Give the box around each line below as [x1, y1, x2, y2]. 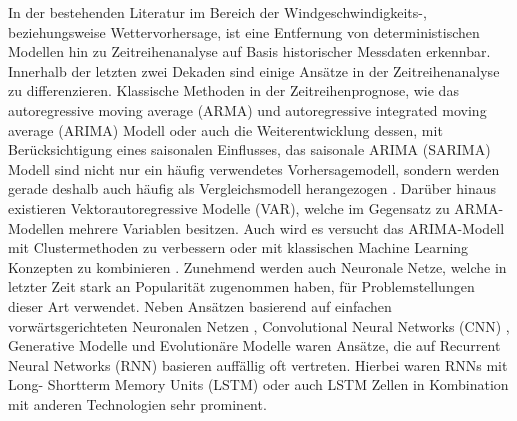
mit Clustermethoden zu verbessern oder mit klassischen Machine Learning [8, 237, 469, 258]
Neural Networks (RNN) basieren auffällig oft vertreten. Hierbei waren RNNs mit [8, 354, 508, 375]
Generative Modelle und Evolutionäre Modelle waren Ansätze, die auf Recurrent [8, 335, 501, 356]
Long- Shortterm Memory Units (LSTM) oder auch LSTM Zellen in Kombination [8, 374, 509, 395]
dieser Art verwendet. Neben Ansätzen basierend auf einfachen [8, 295, 392, 316]
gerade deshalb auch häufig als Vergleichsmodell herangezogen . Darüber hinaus [8, 178, 497, 199]
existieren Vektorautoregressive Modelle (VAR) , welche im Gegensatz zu [8, 197, 450, 218]
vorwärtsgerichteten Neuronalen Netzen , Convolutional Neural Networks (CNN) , [8, 315, 510, 336]
